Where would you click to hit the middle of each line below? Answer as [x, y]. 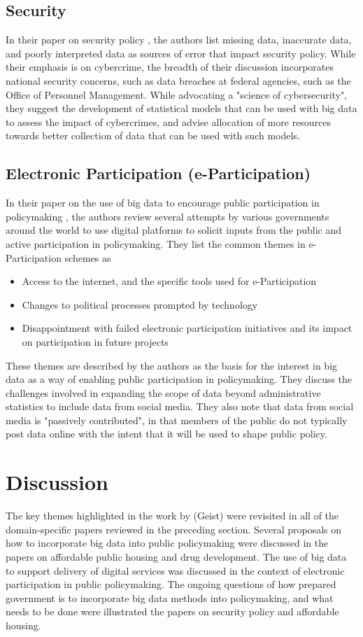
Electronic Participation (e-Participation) [158, 173]
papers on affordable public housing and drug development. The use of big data [176, 556]
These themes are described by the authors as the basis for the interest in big [172, 365]
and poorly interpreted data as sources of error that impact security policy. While [181, 53]
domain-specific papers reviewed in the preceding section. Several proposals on [174, 529]
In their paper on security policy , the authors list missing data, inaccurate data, [179, 40]
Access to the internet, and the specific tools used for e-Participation [169, 281]
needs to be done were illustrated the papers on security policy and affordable [172, 611]
